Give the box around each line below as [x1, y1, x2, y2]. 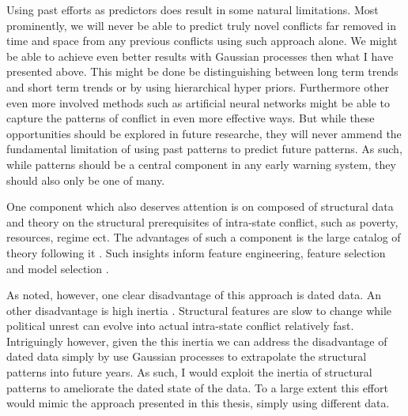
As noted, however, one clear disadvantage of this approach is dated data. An [6, 287, 382, 303]
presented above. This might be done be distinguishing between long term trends [6, 63, 399, 80]
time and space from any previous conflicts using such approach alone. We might [6, 32, 398, 49]
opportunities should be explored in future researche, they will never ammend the [6, 125, 402, 141]
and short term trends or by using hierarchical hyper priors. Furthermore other [6, 78, 390, 95]
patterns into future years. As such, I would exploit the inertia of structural [6, 364, 372, 380]
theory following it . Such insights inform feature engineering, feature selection [6, 244, 386, 260]
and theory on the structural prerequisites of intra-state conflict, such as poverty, [6, 213, 399, 230]
